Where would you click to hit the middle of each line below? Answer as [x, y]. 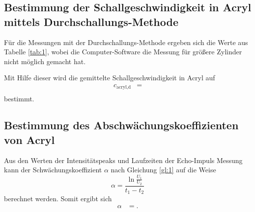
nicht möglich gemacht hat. [45, 61]
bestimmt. [19, 99]
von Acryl [29, 139]
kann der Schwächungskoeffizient [53, 170]
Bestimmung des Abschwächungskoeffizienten [121, 125]
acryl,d [124, 87]
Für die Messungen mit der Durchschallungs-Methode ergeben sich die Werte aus [126, 42]
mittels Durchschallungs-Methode [91, 21]
